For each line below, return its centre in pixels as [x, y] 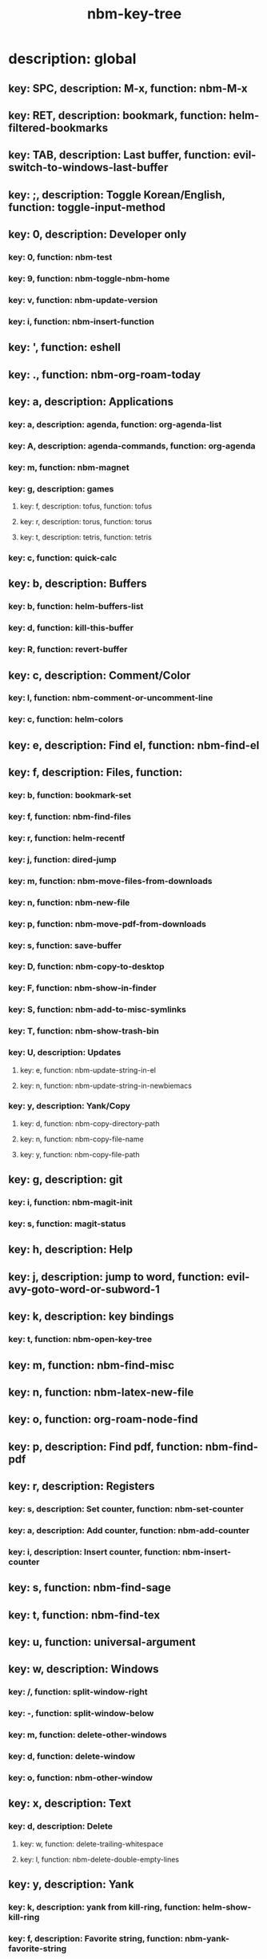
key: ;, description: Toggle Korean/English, [117, 195]
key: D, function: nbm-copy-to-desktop [87, 966]
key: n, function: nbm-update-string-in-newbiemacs [106, 1085]
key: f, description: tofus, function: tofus [86, 506]
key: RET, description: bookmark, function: [118, 115]
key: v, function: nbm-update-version [83, 300]
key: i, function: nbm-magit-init [71, 1202]
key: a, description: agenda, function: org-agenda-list [115, 424]
